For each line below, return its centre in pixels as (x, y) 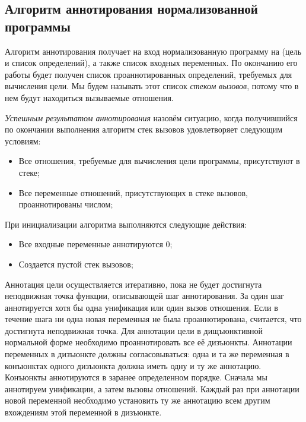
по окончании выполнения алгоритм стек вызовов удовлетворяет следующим (144, 129)
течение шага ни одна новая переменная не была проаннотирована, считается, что (153, 319)
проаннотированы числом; (66, 204)
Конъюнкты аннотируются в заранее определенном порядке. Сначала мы (136, 377)
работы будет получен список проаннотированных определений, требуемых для (149, 74)
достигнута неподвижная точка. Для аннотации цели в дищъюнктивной (134, 330)
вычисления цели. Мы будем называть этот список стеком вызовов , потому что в (152, 86)
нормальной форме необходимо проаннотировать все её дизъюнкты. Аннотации (149, 342)
